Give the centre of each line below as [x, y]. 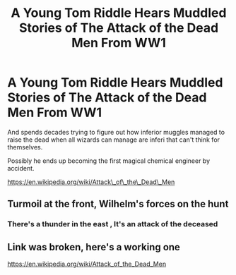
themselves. [25, 147]
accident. [21, 168]
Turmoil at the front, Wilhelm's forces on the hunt [118, 204]
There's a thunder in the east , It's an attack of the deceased [113, 224]
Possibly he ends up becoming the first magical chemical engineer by [109, 161]
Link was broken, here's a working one [94, 247]
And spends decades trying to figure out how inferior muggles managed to [116, 132]
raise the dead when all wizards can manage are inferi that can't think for [114, 140]
